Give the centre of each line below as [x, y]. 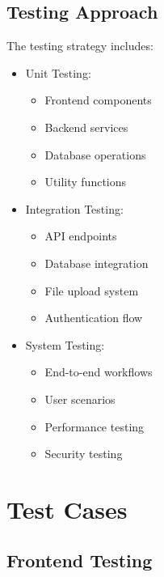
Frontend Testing [80, 560]
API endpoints [81, 236]
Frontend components [98, 100]
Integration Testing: [74, 208]
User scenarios [80, 399]
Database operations [95, 154]
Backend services [86, 127]
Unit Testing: [58, 72]
